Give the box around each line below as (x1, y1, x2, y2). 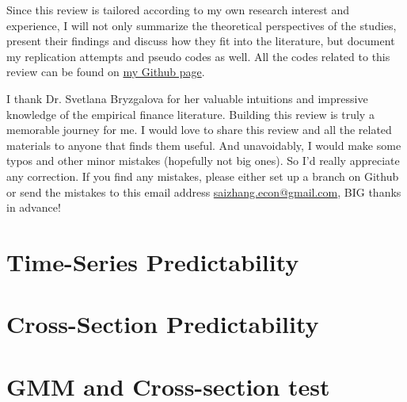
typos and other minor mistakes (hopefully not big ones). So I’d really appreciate (6, 152, 400, 169)
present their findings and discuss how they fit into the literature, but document (6, 33, 395, 49)
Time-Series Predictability (6, 245, 299, 278)
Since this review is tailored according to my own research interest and (6, 2, 349, 17)
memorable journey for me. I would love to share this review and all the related (6, 121, 392, 138)
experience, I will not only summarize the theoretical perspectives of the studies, (6, 17, 397, 33)
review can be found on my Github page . (6, 63, 205, 80)
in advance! (6, 199, 61, 216)
